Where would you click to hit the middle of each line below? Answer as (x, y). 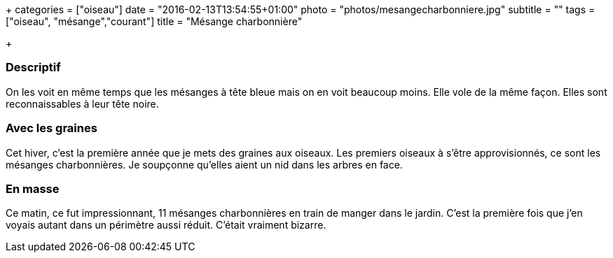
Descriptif (33, 67)
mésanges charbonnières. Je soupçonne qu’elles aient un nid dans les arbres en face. (204, 164)
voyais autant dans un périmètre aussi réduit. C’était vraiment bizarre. (166, 225)
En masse (33, 188)
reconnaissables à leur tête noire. (82, 103)
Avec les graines (51, 128)
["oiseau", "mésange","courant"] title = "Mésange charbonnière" (154, 21)
